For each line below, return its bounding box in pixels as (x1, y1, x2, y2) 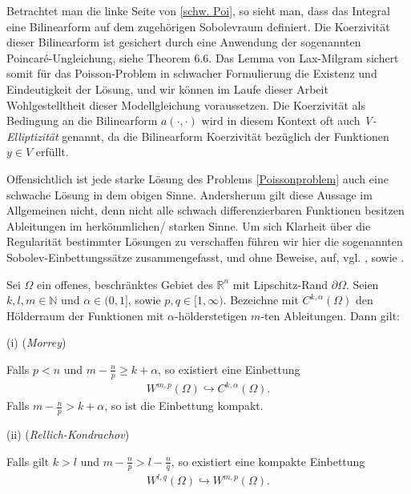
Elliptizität (6, 127, 58, 144)
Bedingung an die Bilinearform (6, 112, 158, 129)
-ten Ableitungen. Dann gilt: (260, 307, 400, 323)
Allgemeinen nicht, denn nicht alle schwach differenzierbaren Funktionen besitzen (6, 202, 405, 219)
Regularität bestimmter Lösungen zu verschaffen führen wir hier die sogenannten (6, 233, 403, 250)
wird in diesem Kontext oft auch (201, 112, 361, 129)
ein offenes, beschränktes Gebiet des (37, 275, 213, 292)
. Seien (345, 275, 379, 292)
